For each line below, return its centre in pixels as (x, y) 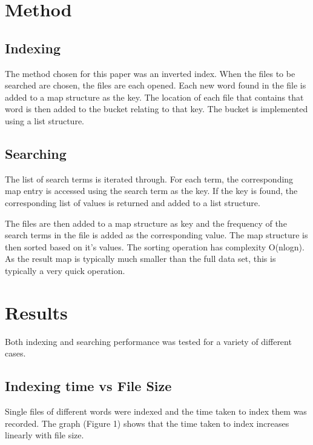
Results (36, 312)
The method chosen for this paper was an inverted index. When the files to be (150, 73)
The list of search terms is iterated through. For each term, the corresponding (149, 179)
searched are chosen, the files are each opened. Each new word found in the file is (156, 85)
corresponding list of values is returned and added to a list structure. (133, 202)
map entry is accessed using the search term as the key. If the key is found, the (151, 191)
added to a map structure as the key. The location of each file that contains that (154, 97)
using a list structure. (44, 120)
